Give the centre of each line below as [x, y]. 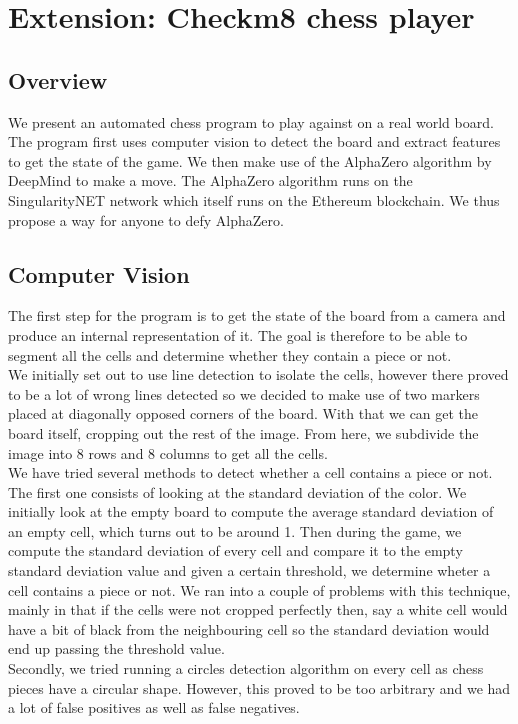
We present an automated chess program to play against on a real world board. [251, 121]
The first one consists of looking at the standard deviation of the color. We [237, 491]
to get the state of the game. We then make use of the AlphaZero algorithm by [250, 160]
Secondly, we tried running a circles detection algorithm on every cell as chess [246, 668]
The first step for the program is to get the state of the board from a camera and [257, 315]
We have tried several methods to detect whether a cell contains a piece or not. [250, 472]
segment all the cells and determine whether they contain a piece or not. [230, 354]
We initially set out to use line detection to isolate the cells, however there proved [258, 374]
